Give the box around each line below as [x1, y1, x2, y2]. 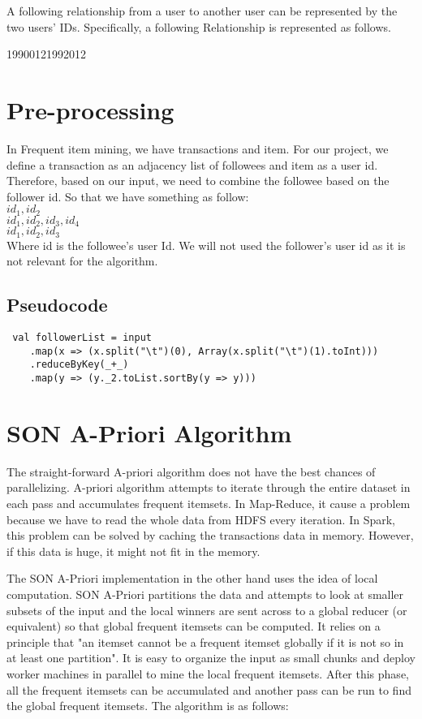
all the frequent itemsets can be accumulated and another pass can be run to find [6, 681, 411, 698]
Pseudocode [6, 292, 108, 317]
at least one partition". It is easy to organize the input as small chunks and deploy [6, 649, 416, 666]
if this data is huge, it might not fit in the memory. [6, 542, 261, 559]
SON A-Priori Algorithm [6, 415, 292, 449]
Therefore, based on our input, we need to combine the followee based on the [6, 172, 390, 189]
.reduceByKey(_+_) [29, 359, 129, 371]
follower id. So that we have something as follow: [6, 187, 249, 205]
